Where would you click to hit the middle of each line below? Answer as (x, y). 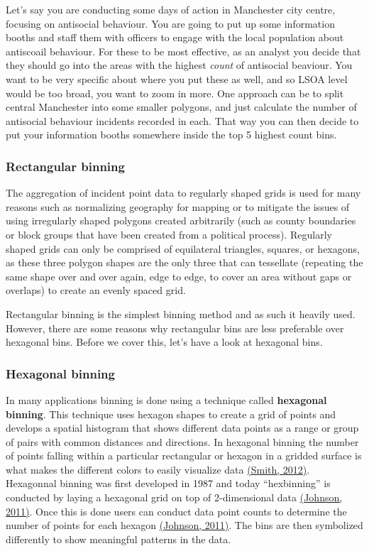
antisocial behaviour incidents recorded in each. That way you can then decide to (182, 120)
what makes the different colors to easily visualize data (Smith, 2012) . (158, 469)
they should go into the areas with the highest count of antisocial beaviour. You (179, 65)
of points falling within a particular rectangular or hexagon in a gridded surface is (184, 455)
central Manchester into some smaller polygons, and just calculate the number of (181, 107)
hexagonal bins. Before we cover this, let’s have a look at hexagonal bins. (164, 342)
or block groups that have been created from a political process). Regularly (169, 234)
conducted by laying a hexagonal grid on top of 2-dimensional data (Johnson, (174, 497)
